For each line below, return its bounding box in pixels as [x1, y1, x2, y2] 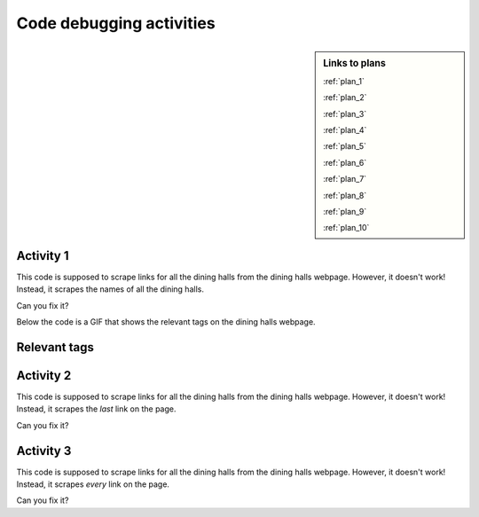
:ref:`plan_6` [323, 157, 367, 168]
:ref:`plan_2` [323, 92, 367, 103]
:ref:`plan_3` [323, 108, 367, 119]
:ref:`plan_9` [323, 206, 367, 216]
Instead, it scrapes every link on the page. [16, 479, 170, 490]
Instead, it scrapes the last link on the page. [16, 403, 177, 414]
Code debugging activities [16, 13, 216, 33]
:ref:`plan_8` [323, 190, 367, 200]
